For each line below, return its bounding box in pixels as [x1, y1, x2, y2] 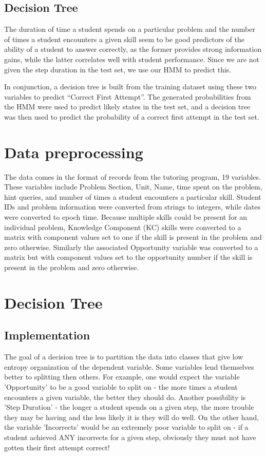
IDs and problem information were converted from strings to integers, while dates [4, 201, 260, 212]
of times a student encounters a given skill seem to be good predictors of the [4, 33, 244, 44]
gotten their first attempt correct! [4, 442, 110, 452]
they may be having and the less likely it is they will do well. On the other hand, [4, 411, 259, 422]
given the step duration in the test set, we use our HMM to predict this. [4, 64, 232, 74]
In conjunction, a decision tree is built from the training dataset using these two [4, 81, 256, 92]
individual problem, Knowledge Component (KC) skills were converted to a [4, 221, 241, 232]
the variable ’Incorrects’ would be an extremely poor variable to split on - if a [4, 422, 249, 432]
